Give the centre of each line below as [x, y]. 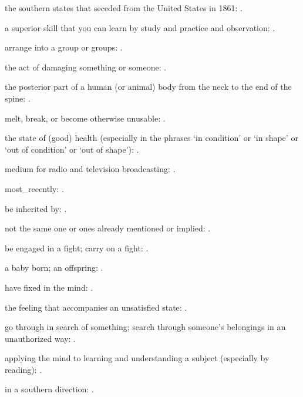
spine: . [18, 98]
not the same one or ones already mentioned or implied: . [108, 228]
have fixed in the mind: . [49, 287]
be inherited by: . [36, 208]
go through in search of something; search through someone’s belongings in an [145, 327]
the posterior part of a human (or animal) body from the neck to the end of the [148, 87]
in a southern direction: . [49, 389]
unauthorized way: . [41, 338]
